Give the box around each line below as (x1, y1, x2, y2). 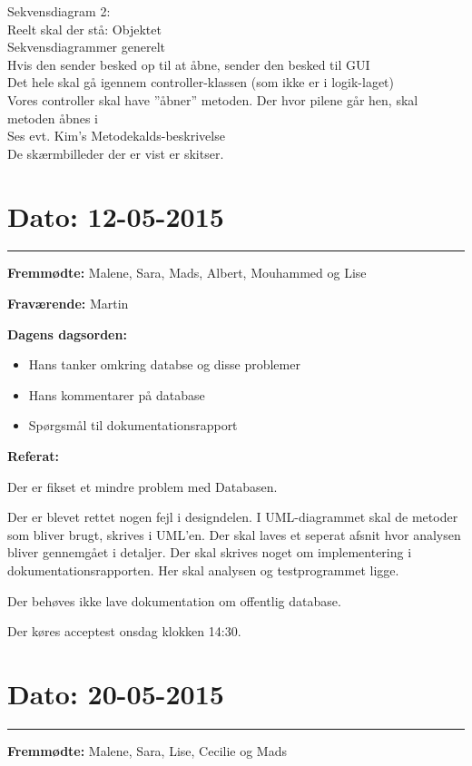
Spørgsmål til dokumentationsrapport (28, 416, 238, 435)
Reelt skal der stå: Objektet (7, 19, 162, 38)
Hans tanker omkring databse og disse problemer (28, 355, 300, 374)
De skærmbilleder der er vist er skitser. (7, 143, 224, 162)
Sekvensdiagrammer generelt (7, 37, 166, 56)
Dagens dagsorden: (7, 324, 127, 343)
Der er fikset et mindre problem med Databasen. (7, 476, 278, 496)
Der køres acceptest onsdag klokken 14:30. (7, 622, 241, 641)
